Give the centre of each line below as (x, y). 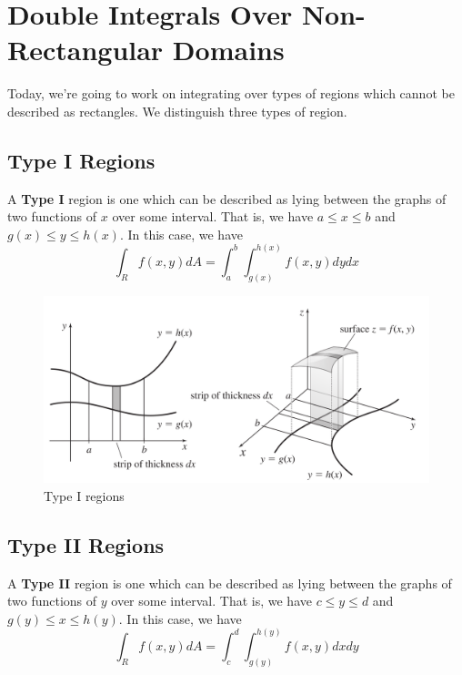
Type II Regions (86, 544)
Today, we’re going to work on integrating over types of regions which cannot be (231, 93)
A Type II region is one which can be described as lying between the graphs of (230, 583)
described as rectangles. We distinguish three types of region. (177, 111)
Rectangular (85, 50)
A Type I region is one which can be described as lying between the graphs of (227, 198)
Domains (228, 50)
